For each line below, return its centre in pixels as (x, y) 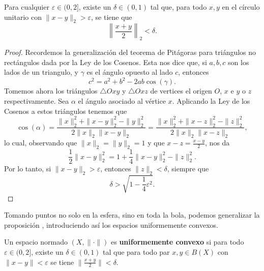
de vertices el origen (181, 91)
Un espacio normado (36, 242)
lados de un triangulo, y (41, 72)
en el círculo (241, 7)
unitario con (23, 17)
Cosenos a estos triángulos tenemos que (66, 111)
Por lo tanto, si (28, 169)
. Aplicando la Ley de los (211, 101)
